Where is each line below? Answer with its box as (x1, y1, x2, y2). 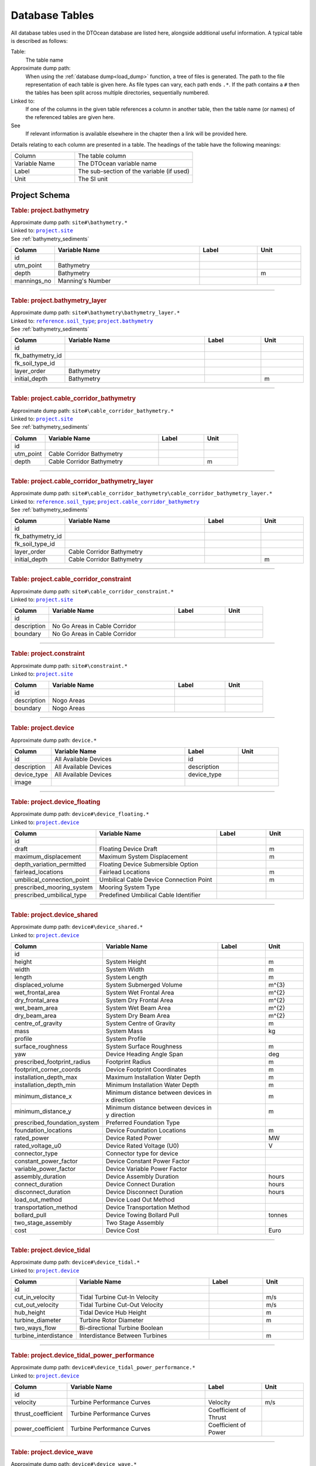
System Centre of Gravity (105, 1019, 176, 1027)
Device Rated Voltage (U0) (105, 1142, 180, 1150)
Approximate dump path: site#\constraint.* (11, 662, 128, 669)
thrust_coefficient (14, 1410, 63, 1418)
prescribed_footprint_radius (14, 1058, 91, 1066)
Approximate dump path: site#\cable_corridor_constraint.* (11, 588, 174, 595)
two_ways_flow (14, 1324, 57, 1332)
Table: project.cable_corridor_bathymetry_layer (11, 477, 154, 485)
